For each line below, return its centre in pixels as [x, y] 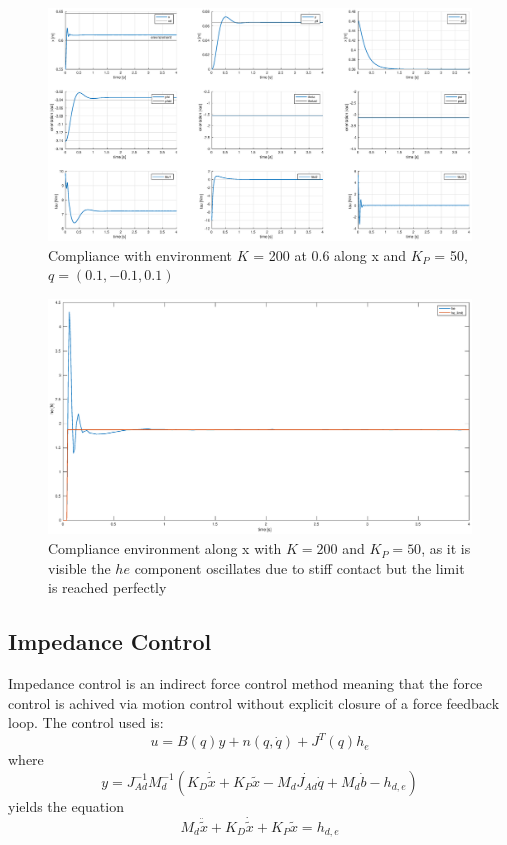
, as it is [446, 548]
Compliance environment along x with [165, 548]
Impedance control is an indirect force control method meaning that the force [245, 683]
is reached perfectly [107, 587]
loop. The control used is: [86, 722]
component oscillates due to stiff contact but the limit [299, 567]
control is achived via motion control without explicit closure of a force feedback [254, 702]
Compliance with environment [140, 254]
